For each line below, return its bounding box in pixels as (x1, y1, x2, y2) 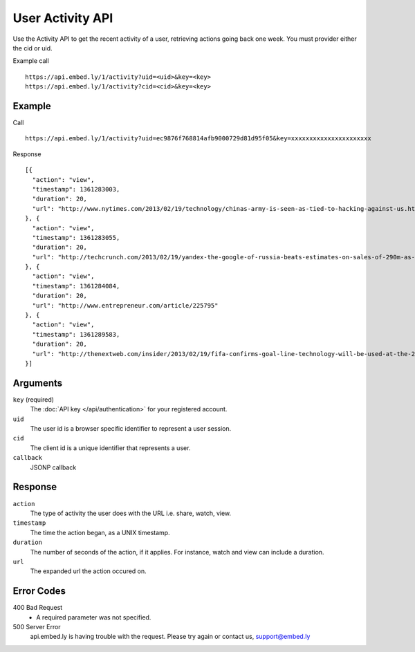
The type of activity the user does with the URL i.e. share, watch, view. (30, 509, 232, 517)
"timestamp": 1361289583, (32, 330, 120, 338)
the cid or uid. (12, 44, 53, 52)
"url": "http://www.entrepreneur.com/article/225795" (32, 301, 219, 309)
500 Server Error (12, 622, 62, 631)
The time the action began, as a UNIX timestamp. (30, 528, 170, 537)
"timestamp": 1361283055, (32, 234, 120, 241)
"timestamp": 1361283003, (32, 185, 120, 193)
